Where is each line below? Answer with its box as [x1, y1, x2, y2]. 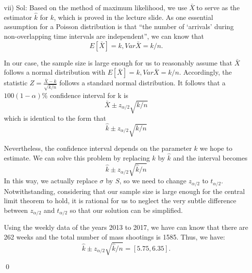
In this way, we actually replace [4, 176, 98, 186]
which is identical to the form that [4, 113, 106, 123]
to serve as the [196, 2, 240, 12]
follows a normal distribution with [4, 67, 105, 77]
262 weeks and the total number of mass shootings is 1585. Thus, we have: [4, 231, 225, 241]
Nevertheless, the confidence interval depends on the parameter [4, 143, 192, 153]
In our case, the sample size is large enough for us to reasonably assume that [4, 57, 233, 67]
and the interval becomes [173, 153, 248, 163]
